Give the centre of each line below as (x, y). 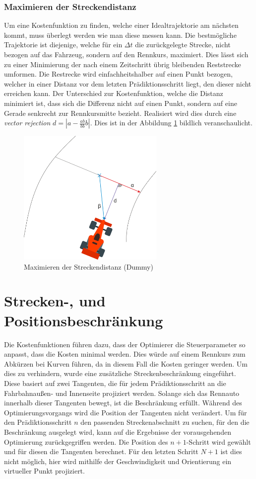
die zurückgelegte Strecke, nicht (183, 45)
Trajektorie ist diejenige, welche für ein (63, 45)
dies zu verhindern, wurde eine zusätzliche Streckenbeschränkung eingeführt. (120, 373)
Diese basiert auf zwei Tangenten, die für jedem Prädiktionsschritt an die (115, 383)
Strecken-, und (55, 301)
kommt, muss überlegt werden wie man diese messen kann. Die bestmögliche (120, 35)
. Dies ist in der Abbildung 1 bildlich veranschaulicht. (171, 123)
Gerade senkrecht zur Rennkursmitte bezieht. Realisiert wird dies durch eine (120, 113)
